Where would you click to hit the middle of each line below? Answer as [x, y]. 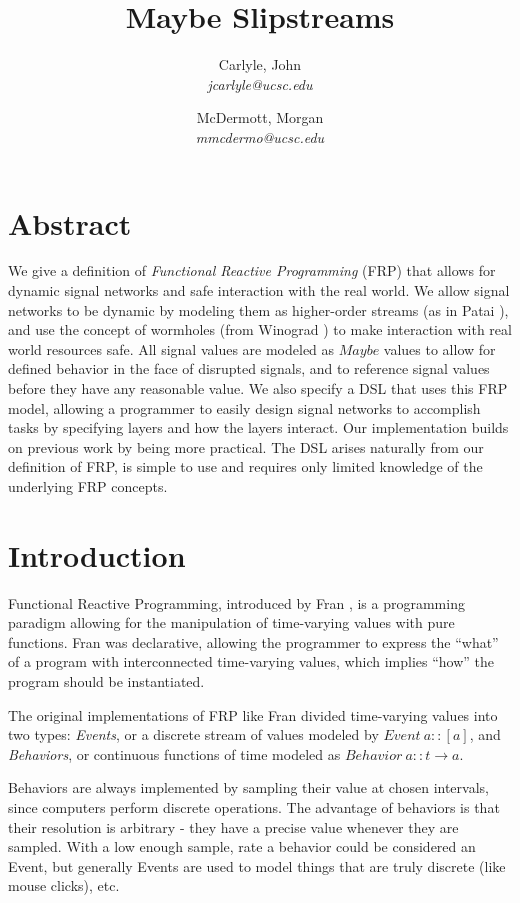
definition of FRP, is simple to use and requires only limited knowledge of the [245, 466]
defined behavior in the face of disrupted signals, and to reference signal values [249, 368]
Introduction [97, 554]
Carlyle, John [260, 64]
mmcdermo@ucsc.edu [260, 136]
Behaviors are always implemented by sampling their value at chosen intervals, [248, 787]
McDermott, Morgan [260, 117]
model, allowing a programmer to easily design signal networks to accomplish [244, 407]
